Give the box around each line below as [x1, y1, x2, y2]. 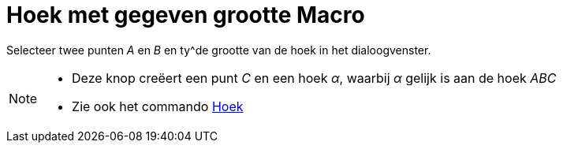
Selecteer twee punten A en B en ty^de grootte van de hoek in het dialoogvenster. [6, 43, 431, 57]
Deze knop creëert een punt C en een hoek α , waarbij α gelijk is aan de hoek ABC [72, 69, 557, 86]
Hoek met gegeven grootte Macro [6, 2, 365, 28]
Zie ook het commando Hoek [72, 98, 244, 114]
